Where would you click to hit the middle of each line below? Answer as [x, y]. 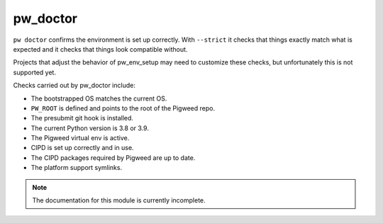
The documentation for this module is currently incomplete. [119, 200]
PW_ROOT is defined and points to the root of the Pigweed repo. [123, 108]
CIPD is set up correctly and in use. [82, 148]
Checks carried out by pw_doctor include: [74, 86]
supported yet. [35, 72]
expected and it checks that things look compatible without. [100, 49]
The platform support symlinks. [77, 168]
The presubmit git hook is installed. [82, 118]
